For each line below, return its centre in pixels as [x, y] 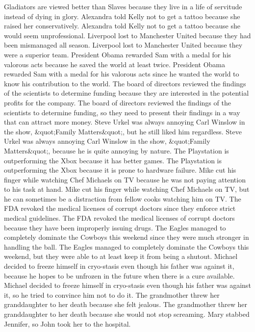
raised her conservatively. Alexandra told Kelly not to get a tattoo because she [122, 26]
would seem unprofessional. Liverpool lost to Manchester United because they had [127, 35]
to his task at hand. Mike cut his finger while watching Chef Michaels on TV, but [127, 189]
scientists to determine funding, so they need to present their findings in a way [122, 112]
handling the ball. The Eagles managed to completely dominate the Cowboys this [127, 246]
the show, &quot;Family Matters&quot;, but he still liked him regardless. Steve [123, 131]
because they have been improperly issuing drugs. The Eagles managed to [115, 227]
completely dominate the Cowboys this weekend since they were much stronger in [127, 237]
